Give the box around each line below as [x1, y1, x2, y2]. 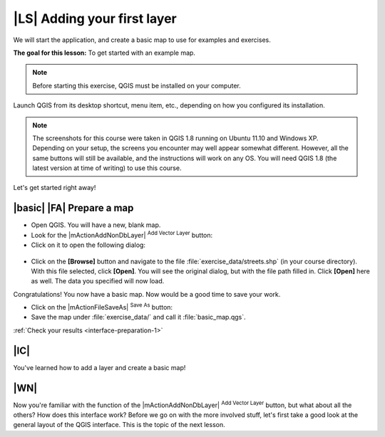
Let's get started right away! [13, 184, 96, 192]
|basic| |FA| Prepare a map [13, 202, 134, 214]
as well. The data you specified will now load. [31, 277, 165, 285]
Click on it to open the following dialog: [31, 241, 146, 249]
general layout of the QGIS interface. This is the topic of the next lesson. [13, 421, 225, 429]
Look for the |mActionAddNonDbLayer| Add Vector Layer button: [31, 230, 213, 239]
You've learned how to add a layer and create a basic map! [13, 363, 186, 372]
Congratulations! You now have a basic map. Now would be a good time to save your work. [13, 290, 281, 298]
